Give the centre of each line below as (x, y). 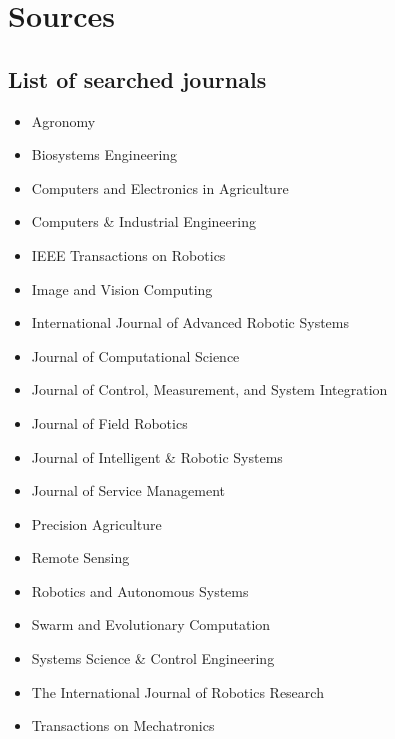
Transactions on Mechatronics (123, 725)
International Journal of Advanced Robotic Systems (190, 322)
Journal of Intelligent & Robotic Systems (157, 456)
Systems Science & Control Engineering (153, 658)
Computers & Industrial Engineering (143, 221)
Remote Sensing (80, 557)
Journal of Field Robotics (109, 422)
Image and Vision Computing (122, 288)
